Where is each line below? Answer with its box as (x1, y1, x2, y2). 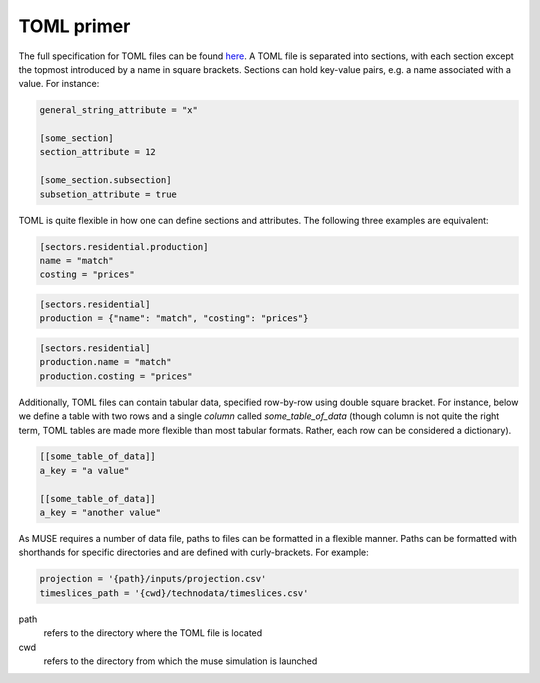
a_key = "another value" (39, 507, 162, 519)
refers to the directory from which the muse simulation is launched (43, 655, 318, 667)
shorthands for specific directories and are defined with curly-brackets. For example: (18, 546, 369, 559)
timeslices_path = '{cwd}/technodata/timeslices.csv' (39, 587, 309, 599)
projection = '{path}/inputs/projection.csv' (39, 573, 267, 585)
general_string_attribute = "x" (39, 105, 199, 116)
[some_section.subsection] (39, 175, 172, 186)
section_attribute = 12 (39, 146, 157, 158)
